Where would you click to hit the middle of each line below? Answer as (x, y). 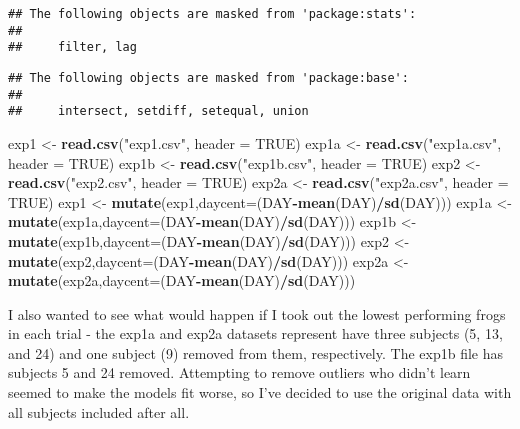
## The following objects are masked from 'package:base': (208, 77)
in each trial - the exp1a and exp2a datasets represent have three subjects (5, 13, (255, 333)
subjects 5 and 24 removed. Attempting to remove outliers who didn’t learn (239, 372)
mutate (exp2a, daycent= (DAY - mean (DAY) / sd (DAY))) (182, 280)
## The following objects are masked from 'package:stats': (212, 14)
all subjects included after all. (99, 411)
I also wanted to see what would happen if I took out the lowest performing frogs (257, 313)
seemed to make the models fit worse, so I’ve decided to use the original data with (260, 392)
